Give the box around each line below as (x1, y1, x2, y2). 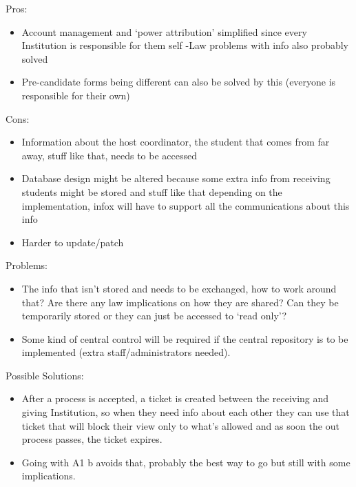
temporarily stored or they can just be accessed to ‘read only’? (21, 308, 287, 323)
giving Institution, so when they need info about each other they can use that (21, 405, 350, 419)
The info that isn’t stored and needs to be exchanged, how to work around (21, 281, 337, 295)
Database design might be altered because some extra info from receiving (21, 171, 331, 186)
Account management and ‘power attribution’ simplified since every (21, 24, 307, 39)
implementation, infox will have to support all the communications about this (21, 198, 350, 212)
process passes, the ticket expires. (21, 432, 163, 446)
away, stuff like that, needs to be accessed (21, 148, 197, 162)
